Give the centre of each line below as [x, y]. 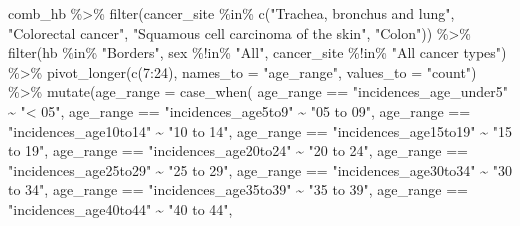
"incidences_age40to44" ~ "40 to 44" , [120, 208]
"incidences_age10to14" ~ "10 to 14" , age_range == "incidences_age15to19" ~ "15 [260, 130]
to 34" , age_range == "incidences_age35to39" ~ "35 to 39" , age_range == [238, 189]
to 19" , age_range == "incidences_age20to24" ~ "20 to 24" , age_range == [238, 150]
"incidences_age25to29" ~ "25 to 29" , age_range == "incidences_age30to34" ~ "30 [260, 169]
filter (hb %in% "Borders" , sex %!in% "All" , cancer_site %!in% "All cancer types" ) [257, 52]
